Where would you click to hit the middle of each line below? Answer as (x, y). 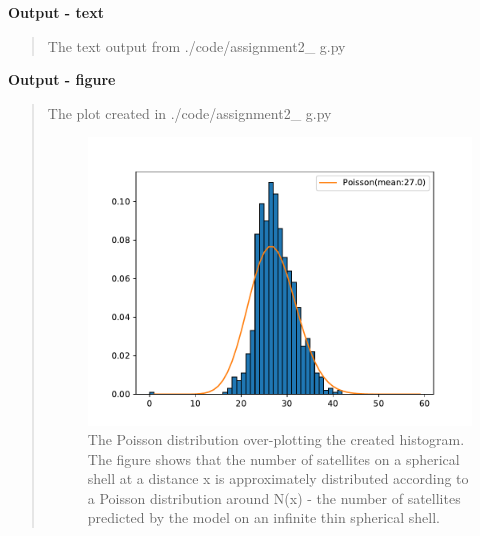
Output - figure (62, 79)
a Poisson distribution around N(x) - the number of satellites (274, 497)
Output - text (56, 12)
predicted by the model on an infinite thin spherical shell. (264, 517)
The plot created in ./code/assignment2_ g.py (189, 112)
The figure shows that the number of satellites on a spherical (273, 458)
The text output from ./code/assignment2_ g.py (196, 45)
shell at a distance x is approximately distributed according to (278, 478)
